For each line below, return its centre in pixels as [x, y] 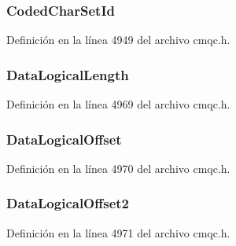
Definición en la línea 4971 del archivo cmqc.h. [118, 232]
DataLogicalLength [68, 74]
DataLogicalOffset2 [68, 203]
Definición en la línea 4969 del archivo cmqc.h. [118, 104]
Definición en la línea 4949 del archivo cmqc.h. [118, 40]
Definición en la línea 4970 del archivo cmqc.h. [118, 168]
